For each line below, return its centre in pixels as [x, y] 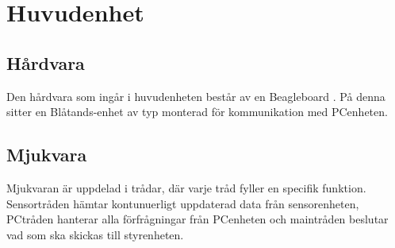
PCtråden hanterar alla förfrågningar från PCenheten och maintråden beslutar [197, 219]
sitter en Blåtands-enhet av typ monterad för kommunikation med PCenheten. [197, 112]
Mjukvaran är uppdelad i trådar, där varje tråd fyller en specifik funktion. [186, 187]
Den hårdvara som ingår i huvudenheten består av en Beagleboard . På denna [196, 96]
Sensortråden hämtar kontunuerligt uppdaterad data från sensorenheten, [183, 203]
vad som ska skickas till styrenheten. [95, 234]
